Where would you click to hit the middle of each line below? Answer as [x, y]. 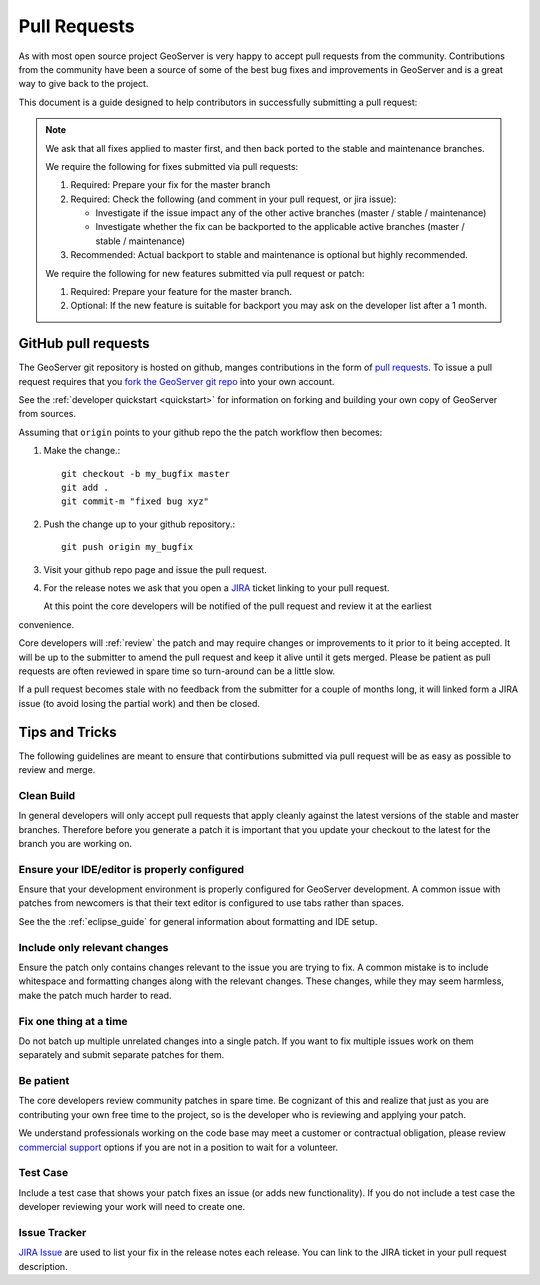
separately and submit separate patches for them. [121, 1055]
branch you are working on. [75, 843]
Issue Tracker [52, 1232]
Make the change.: [82, 451]
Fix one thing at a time [73, 1021]
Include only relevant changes [93, 947]
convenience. [46, 624]
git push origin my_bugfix [127, 547]
